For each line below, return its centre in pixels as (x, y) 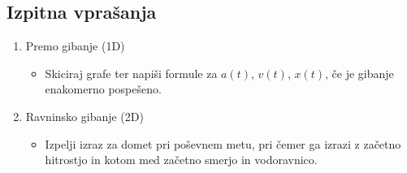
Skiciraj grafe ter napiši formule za (131, 73)
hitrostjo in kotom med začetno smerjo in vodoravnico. (181, 160)
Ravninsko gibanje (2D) (84, 116)
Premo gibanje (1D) (75, 46)
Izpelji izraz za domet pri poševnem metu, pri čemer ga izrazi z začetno (223, 143)
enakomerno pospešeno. (103, 89)
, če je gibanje (359, 73)
